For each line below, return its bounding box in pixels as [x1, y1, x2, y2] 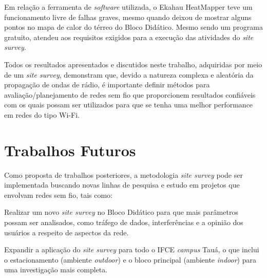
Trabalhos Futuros [4, 139, 136, 160]
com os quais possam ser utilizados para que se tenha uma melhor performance [4, 99, 253, 110]
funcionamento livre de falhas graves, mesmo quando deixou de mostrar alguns [4, 11, 252, 22]
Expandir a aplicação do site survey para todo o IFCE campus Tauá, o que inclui [4, 244, 259, 255]
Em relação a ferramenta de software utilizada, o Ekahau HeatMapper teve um [4, 2, 253, 12]
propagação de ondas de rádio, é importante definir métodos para [4, 79, 210, 90]
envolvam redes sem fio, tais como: [4, 189, 112, 200]
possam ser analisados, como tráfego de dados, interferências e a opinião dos [4, 217, 243, 228]
